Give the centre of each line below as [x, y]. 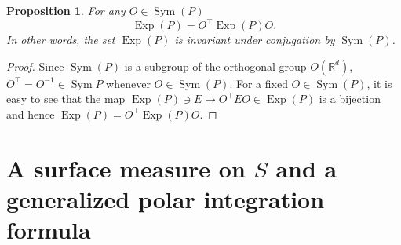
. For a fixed [259, 83]
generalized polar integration [166, 198]
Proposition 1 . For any [66, 10]
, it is [379, 83]
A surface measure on [126, 168]
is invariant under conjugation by [255, 40]
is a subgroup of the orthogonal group [215, 66]
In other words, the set [61, 40]
